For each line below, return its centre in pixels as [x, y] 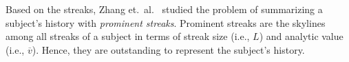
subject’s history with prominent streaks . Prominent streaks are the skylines [166, 22]
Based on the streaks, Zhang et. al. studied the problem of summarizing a [164, 9]
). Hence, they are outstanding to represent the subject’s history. [168, 49]
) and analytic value [301, 36]
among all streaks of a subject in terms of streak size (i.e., [128, 36]
